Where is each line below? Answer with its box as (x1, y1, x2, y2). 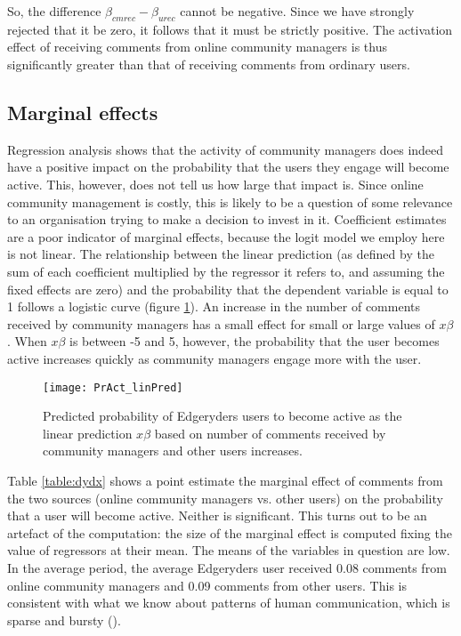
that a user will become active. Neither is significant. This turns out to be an (7, 506, 427, 525)
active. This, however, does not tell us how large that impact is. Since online (7, 174, 424, 193)
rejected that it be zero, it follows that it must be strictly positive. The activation (7, 20, 453, 38)
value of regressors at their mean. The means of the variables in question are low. (7, 541, 450, 560)
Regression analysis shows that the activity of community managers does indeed (7, 140, 444, 158)
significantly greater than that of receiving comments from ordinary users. (7, 54, 410, 73)
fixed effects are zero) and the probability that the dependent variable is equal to (7, 279, 449, 298)
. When (7, 332, 47, 350)
